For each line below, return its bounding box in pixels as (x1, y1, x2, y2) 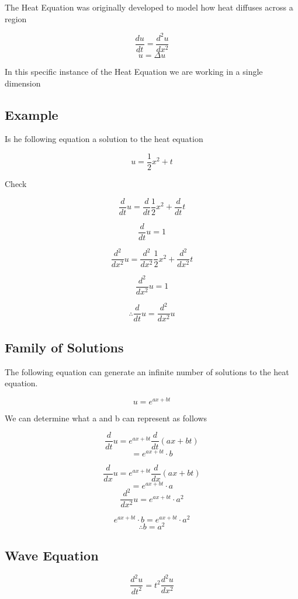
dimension (5, 77, 41, 89)
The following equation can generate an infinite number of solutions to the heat (5, 365, 289, 378)
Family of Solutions (5, 338, 124, 356)
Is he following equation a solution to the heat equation (5, 133, 203, 145)
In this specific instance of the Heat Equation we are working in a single (5, 65, 263, 77)
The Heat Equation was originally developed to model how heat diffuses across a (5, 1, 293, 13)
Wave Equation (5, 546, 99, 564)
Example (5, 105, 58, 123)
